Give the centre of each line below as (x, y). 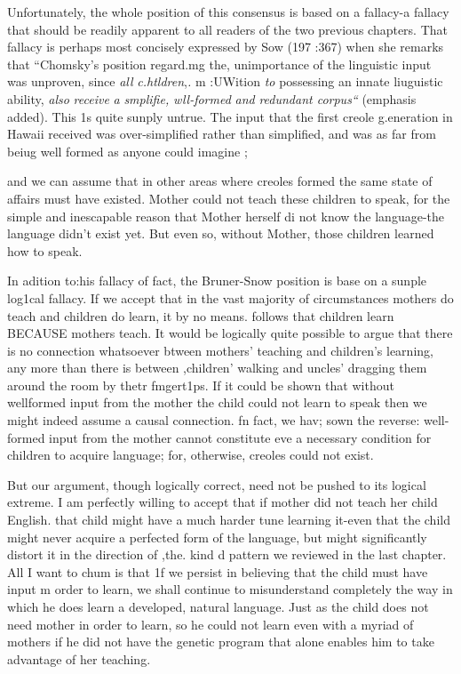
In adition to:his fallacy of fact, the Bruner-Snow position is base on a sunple (217, 281)
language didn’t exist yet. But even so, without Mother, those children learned (221, 233)
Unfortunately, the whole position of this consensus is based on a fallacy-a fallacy (228, 12)
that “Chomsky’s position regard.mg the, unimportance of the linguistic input (219, 64)
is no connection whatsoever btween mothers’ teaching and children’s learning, (220, 350)
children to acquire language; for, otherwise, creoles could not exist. (191, 455)
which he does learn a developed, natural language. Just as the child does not (218, 606)
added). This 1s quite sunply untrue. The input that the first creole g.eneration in (230, 116)
